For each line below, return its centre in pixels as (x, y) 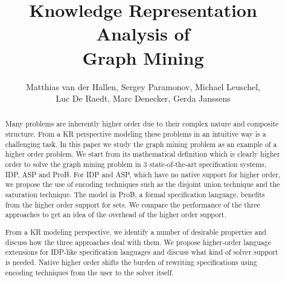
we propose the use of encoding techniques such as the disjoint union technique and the (142, 184)
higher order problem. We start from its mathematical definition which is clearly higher (142, 154)
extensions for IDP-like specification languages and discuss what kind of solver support (142, 252)
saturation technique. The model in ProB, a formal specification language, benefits (135, 195)
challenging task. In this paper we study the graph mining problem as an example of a (141, 144)
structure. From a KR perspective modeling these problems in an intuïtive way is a (136, 134)
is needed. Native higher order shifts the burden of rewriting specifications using (131, 262)
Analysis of (143, 34)
